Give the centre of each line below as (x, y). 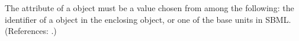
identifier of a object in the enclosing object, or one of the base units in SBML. (148, 19)
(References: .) (31, 31)
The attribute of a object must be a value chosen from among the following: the (149, 8)
